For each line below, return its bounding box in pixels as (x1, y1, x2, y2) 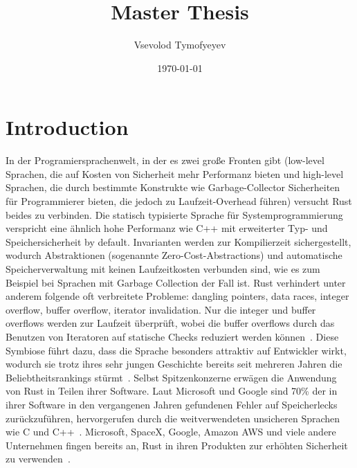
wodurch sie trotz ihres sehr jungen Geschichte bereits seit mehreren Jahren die (6, 357, 342, 371)
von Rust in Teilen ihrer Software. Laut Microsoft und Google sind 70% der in (6, 384, 338, 398)
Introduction (6, 113, 129, 141)
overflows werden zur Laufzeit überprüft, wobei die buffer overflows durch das (6, 316, 335, 330)
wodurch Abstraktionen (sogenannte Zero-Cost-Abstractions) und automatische (6, 248, 342, 262)
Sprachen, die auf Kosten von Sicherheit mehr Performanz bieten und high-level (6, 166, 344, 181)
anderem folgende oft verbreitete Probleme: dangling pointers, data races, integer (6, 289, 349, 303)
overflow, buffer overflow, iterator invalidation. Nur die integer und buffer (6, 302, 316, 316)
